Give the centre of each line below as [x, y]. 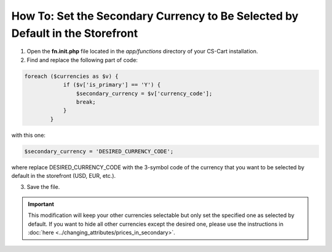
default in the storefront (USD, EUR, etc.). [64, 176]
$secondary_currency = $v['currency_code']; [144, 93]
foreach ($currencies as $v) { [72, 76]
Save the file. [43, 187]
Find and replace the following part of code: [82, 60]
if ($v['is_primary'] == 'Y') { [112, 85]
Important [41, 204]
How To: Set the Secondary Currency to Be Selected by [155, 16]
